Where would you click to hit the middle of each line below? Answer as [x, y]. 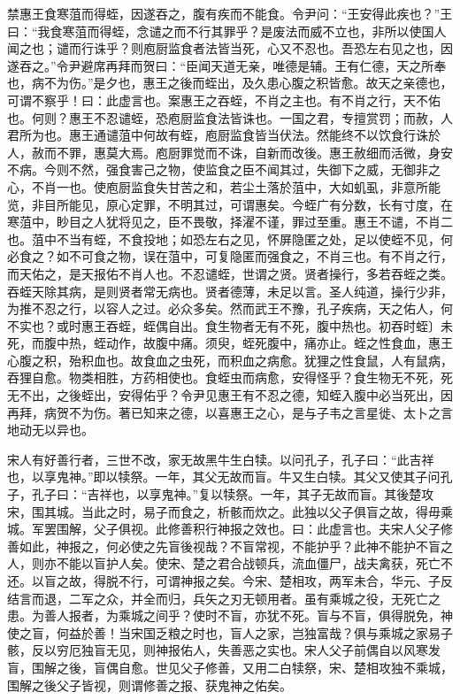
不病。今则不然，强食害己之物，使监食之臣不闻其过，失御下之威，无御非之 [224, 169]
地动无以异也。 [50, 430]
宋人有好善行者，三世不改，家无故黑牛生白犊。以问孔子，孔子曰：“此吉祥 [221, 459]
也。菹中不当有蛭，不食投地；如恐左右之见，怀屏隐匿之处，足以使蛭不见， [224, 238]
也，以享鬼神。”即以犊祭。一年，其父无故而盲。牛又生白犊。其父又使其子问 [224, 477]
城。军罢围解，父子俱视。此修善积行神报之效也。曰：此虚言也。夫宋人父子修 [230, 529]
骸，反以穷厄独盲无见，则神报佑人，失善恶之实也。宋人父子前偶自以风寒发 [224, 650]
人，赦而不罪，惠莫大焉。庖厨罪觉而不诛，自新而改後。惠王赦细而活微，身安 [230, 152]
